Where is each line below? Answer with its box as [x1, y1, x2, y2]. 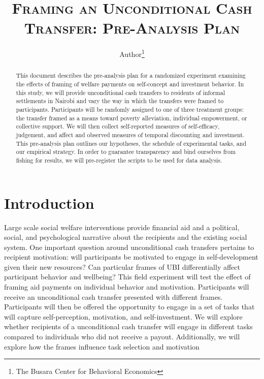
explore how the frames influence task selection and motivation [4, 341, 200, 352]
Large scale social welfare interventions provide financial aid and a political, [4, 222, 240, 232]
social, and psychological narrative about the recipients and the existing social [4, 232, 247, 242]
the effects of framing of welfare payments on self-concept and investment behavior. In [16, 80, 244, 88]
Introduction [4, 192, 94, 213]
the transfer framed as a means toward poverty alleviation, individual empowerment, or [16, 113, 247, 122]
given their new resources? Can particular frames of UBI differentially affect [4, 261, 240, 272]
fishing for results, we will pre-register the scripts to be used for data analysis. [16, 155, 222, 164]
